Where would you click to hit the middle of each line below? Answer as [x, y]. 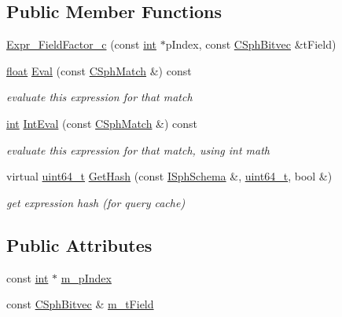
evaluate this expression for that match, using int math [138, 149]
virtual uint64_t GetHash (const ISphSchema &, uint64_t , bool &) [169, 176]
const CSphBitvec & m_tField [80, 304]
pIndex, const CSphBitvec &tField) [251, 44]
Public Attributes [79, 244]
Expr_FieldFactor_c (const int [81, 44]
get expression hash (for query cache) [96, 202]
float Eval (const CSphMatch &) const [99, 70]
